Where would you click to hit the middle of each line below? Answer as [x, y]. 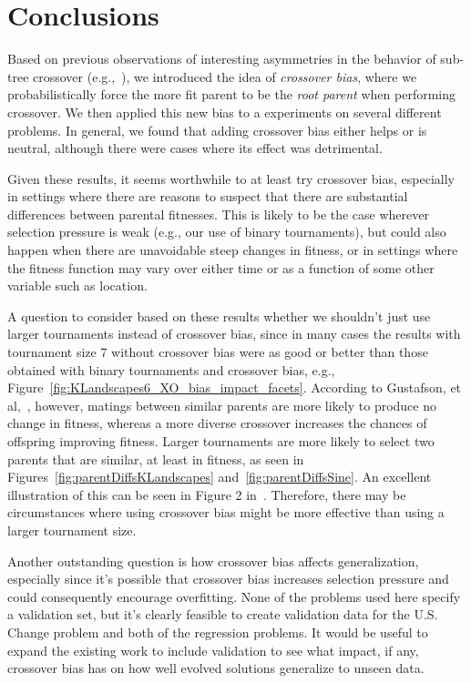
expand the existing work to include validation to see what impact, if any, [213, 650]
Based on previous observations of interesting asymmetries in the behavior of [222, 59]
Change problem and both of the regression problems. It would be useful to [218, 632]
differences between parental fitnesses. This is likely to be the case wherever [218, 214]
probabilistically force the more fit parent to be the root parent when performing [231, 94]
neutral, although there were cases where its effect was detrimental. [195, 148]
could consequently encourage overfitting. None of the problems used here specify [234, 596]
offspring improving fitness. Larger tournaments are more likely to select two [221, 441]
